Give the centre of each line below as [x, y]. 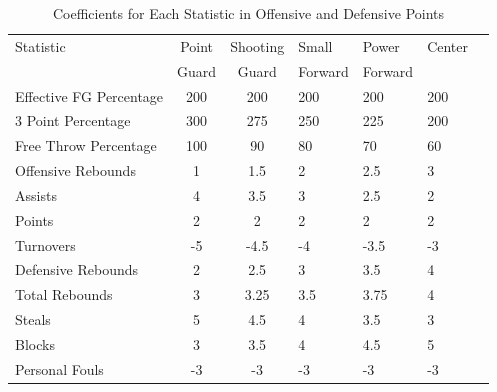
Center [448, 45]
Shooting [257, 45]
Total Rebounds [64, 294]
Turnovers [45, 244]
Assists [36, 194]
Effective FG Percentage [89, 95]
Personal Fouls [59, 368]
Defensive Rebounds [77, 269]
